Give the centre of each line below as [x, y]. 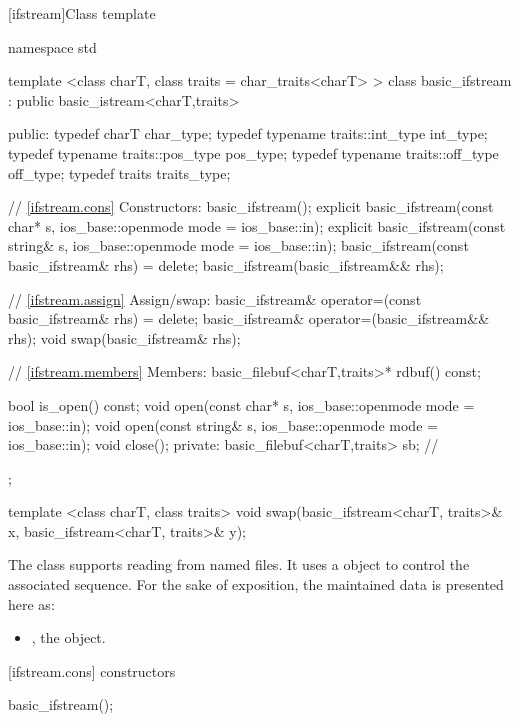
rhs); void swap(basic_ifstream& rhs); [124, 337]
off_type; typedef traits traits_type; [119, 172]
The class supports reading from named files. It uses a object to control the [239, 564]
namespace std [52, 46]
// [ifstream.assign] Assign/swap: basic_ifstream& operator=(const [215, 298]
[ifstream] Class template [82, 13]
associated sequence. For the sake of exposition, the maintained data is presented [256, 584]
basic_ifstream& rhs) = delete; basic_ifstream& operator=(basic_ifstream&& [249, 318]
